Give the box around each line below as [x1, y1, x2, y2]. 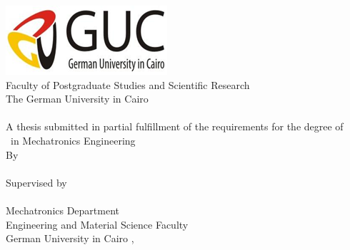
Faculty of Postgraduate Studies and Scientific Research [6, 77, 250, 92]
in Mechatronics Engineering [10, 132, 136, 147]
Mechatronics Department [6, 202, 120, 217]
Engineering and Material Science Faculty [6, 217, 189, 231]
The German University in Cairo [6, 91, 149, 106]
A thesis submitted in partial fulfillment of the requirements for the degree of [6, 119, 344, 134]
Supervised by [6, 175, 67, 189]
